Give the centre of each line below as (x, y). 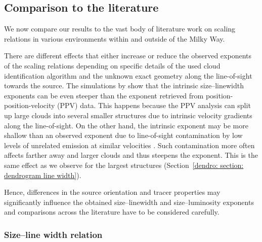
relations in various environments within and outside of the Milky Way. (115, 38)
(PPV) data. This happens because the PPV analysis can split (154, 105)
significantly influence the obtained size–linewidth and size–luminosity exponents (129, 202)
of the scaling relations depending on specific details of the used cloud (112, 65)
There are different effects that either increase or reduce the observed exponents (128, 56)
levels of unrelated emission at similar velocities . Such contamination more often (129, 145)
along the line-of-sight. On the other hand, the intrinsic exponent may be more (126, 125)
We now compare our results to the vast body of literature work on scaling (120, 29)
